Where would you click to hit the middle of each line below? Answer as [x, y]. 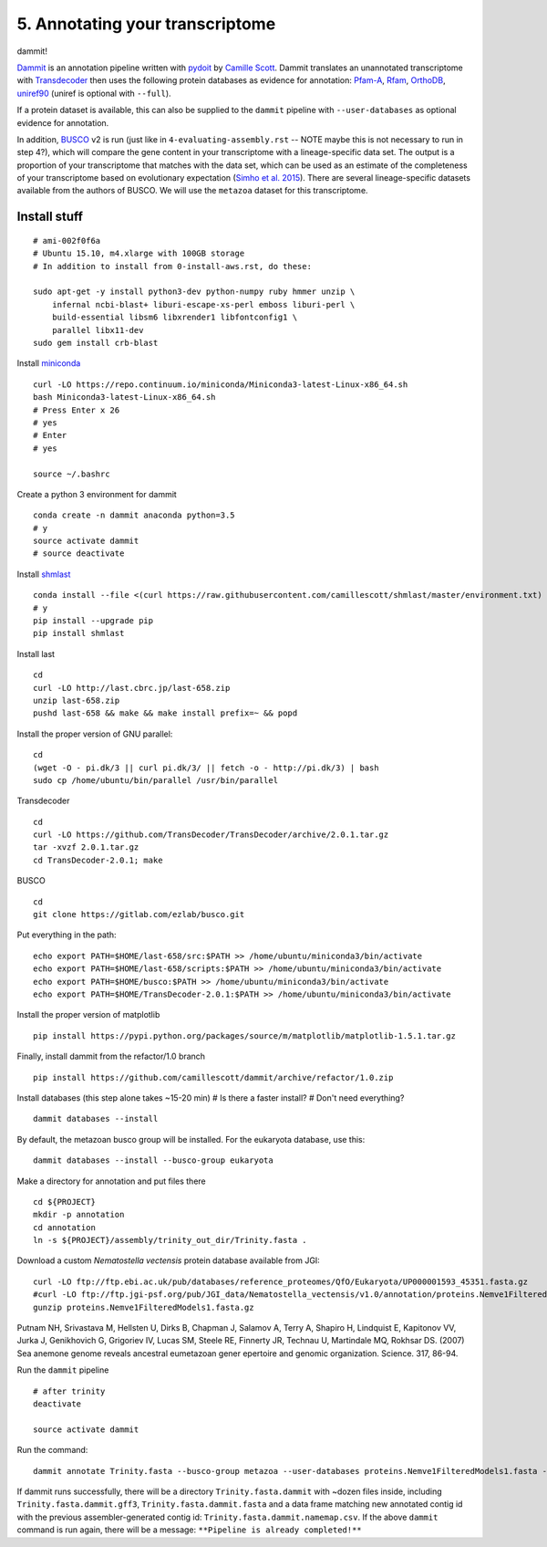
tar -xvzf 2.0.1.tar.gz [86, 847]
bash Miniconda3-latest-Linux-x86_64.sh [124, 397]
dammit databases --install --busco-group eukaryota [153, 1160]
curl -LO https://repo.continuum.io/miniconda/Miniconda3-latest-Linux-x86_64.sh [221, 384]
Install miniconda [49, 363]
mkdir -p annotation [79, 1215]
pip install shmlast [79, 633]
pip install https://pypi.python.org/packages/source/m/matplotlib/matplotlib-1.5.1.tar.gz [244, 1035]
